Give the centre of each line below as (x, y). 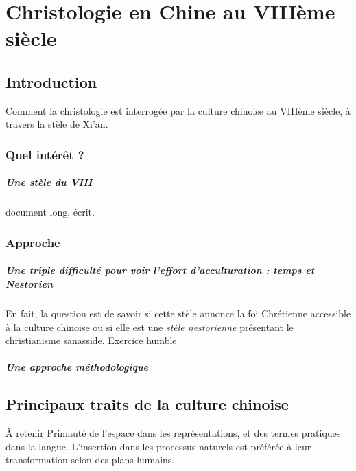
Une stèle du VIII (49, 182)
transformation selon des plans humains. (90, 460)
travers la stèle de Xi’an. (57, 124)
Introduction (51, 81)
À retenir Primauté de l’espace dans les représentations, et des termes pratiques (173, 433)
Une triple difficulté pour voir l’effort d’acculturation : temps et (160, 270)
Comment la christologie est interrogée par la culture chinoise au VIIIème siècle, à (178, 110)
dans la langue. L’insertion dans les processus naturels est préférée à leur (158, 446)
